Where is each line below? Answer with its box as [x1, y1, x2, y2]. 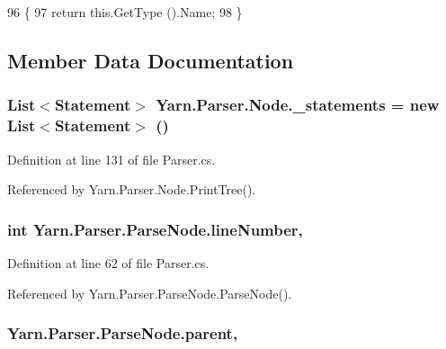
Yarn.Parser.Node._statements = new [156, 94, 440, 116]
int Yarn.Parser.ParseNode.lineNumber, [7, 218, 303, 240]
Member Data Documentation [7, 46, 294, 74]
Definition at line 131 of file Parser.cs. [7, 149, 216, 168]
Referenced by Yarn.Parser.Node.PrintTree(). [7, 180, 256, 199]
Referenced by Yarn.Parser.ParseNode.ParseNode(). [7, 283, 292, 302]
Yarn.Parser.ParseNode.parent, [7, 322, 238, 345]
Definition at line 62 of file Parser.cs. [7, 253, 210, 272]
